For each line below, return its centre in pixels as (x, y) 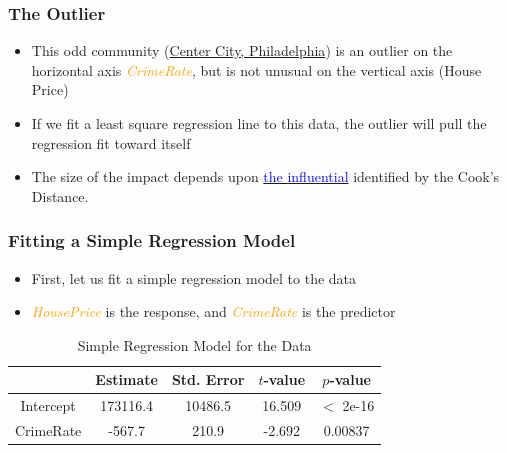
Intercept (48, 405)
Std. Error (208, 379)
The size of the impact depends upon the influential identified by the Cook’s (265, 176)
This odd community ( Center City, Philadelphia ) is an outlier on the (242, 50)
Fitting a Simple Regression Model (152, 240)
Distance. (60, 195)
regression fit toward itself (111, 142)
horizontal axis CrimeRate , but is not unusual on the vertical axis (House (256, 69)
